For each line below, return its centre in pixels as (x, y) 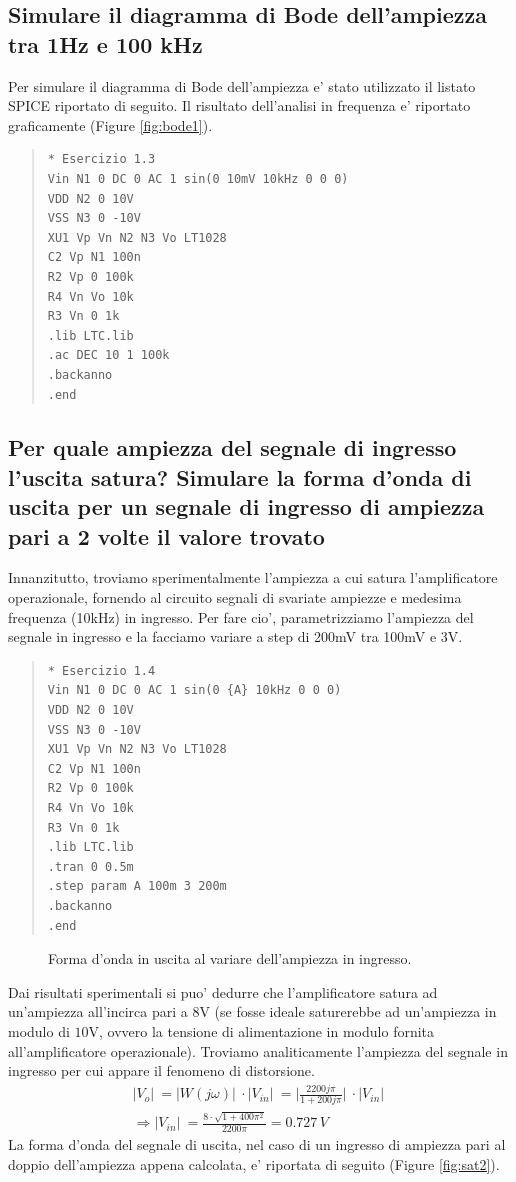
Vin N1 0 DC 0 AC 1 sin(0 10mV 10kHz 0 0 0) (198, 178)
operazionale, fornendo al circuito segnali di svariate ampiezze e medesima (235, 597)
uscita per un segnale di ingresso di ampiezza (246, 506)
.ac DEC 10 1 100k (108, 355)
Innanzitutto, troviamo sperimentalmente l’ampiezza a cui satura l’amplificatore (253, 577)
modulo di (39, 1030)
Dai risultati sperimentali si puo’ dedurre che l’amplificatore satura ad (223, 991)
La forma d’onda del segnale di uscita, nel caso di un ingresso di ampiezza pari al (257, 1143)
